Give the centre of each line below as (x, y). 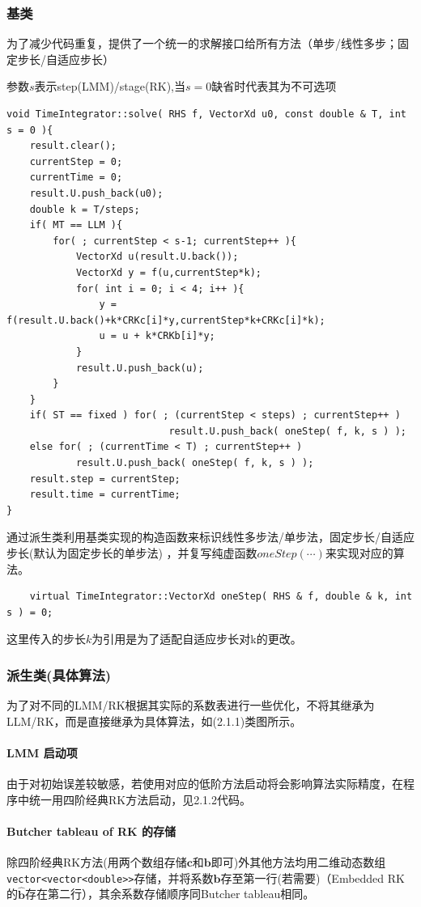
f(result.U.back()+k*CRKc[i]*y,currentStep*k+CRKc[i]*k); (166, 320)
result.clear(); (73, 146)
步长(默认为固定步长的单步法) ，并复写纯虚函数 (132, 553)
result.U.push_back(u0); (96, 193)
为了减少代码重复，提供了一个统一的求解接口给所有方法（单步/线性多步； (202, 43)
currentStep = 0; (76, 161)
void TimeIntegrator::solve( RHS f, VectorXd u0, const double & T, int (206, 114)
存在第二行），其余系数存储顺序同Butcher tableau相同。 (170, 894)
